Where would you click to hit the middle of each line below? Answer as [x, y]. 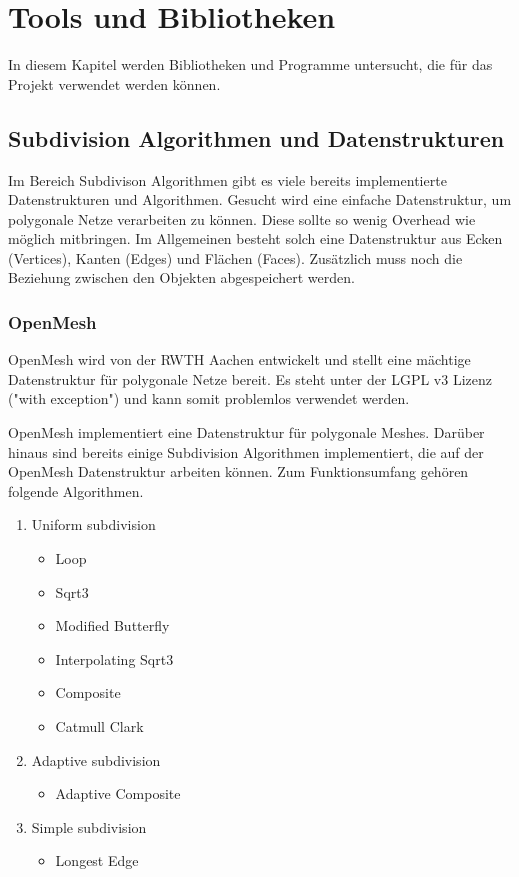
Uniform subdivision [93, 524]
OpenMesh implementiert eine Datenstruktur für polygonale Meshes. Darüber [246, 432]
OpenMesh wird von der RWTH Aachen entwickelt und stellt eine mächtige [239, 359]
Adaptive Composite [118, 793]
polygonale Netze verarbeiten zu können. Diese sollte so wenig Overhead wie [242, 218]
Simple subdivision [89, 826]
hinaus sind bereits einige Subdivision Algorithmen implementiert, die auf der [246, 451]
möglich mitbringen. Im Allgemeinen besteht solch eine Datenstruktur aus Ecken [255, 238]
